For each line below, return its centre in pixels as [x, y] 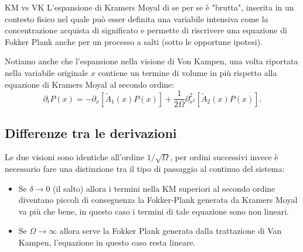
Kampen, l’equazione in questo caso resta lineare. [107, 242]
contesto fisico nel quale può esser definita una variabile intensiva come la [137, 18]
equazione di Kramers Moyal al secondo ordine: [90, 84]
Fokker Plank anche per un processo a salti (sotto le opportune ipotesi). [134, 41]
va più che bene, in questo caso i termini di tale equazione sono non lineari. [154, 211]
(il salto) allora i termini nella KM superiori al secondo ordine [164, 188]
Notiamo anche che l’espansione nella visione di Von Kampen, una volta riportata [151, 61]
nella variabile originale [47, 72]
